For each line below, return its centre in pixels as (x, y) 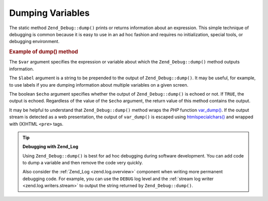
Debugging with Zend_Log (51, 147)
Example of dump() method (44, 52)
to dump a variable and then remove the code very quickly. (83, 163)
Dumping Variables (49, 13)
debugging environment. (34, 42)
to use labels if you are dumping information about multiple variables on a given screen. (99, 85)
